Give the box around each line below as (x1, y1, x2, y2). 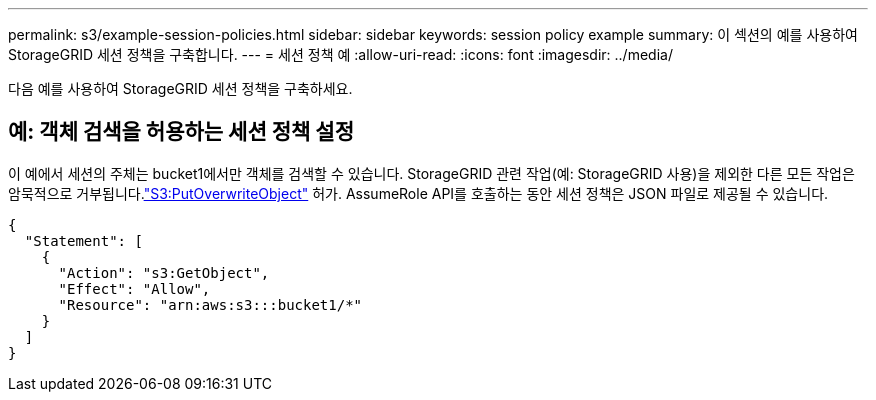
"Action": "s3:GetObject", (58, 264, 270, 281)
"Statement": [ (24, 232, 143, 249)
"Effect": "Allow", (58, 280, 211, 297)
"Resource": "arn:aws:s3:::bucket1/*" (58, 296, 363, 313)
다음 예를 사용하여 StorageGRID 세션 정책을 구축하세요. (8, 80, 353, 97)
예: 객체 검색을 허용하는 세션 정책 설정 (8, 119, 354, 145)
